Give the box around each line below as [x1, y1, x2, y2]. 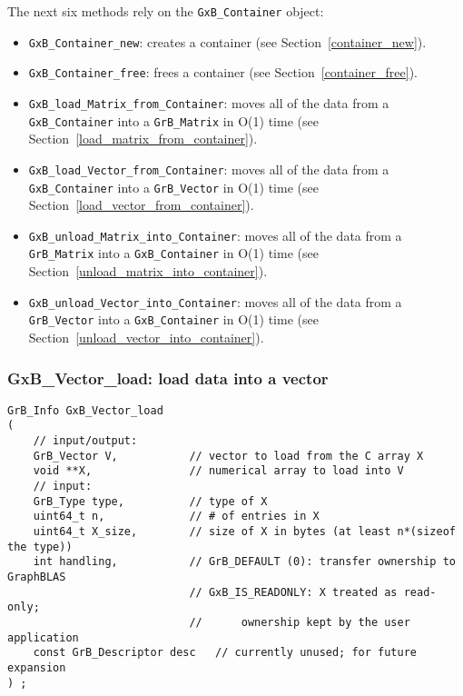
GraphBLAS [7, 571, 66, 584]
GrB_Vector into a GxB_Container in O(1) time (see [28, 310, 319, 329]
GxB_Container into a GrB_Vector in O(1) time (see [28, 177, 319, 196]
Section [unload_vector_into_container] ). [28, 328, 264, 346]
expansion [7, 661, 66, 674]
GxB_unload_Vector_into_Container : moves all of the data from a [28, 292, 402, 311]
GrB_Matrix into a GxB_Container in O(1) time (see [28, 244, 319, 263]
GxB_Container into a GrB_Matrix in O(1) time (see [28, 111, 319, 130]
